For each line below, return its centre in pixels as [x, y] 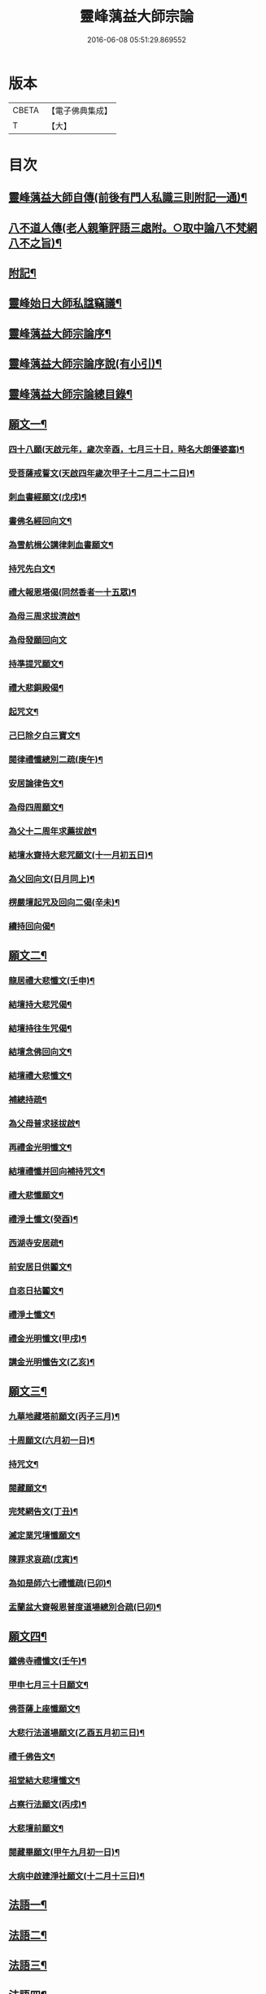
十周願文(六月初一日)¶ [52, 1440]
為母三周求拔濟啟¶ [44, 617]
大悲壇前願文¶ [36, 1828]
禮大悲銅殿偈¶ [36, 688]
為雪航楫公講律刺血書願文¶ [61, 544]
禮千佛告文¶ [32, 1756]
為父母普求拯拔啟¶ [44, 1124]
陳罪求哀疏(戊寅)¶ [44, 1560]
